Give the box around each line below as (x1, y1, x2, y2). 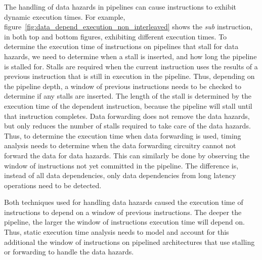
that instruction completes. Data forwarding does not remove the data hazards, (4, 110, 250, 121)
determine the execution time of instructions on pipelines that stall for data (4, 41, 239, 52)
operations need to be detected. (4, 180, 102, 190)
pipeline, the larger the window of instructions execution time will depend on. (4, 216, 245, 227)
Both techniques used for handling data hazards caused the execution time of (4, 197, 243, 207)
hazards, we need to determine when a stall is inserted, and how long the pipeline (4, 51, 257, 61)
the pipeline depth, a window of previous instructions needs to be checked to (4, 80, 241, 91)
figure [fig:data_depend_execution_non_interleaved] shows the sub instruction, (4, 21, 253, 32)
